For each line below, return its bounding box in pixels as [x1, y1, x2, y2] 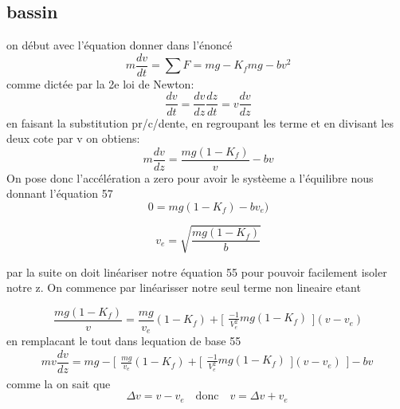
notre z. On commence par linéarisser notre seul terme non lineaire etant [6, 279, 361, 296]
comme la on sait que [6, 375, 111, 391]
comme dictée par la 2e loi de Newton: [6, 75, 194, 92]
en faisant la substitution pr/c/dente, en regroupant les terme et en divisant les [6, 114, 394, 131]
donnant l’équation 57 [6, 185, 113, 202]
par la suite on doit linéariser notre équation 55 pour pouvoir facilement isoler [6, 263, 387, 280]
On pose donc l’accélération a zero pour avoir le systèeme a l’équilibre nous [6, 169, 374, 186]
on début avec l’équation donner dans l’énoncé [6, 37, 233, 53]
